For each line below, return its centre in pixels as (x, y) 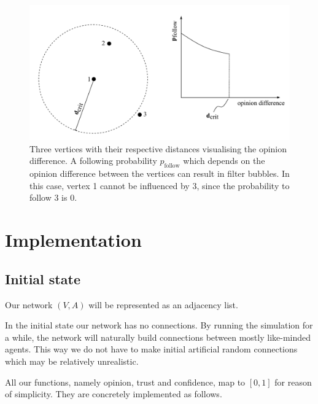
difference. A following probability (93, 161)
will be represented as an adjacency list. (163, 304)
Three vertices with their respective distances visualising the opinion (158, 148)
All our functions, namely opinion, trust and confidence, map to (125, 382)
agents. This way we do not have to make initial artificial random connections (151, 349)
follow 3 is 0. (53, 197)
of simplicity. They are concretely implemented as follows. (114, 394)
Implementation (73, 240)
